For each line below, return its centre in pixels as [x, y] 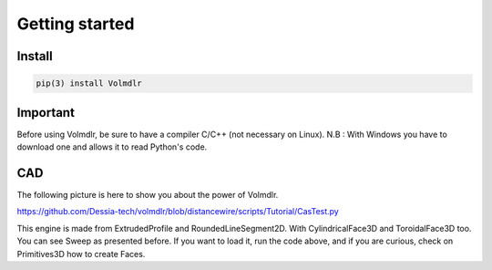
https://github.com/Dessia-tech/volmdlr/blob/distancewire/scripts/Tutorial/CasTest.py [178, 212]
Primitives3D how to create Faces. [81, 254]
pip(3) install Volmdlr [89, 83]
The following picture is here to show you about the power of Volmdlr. [148, 194]
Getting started [76, 24]
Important [46, 113]
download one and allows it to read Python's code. [112, 147]
